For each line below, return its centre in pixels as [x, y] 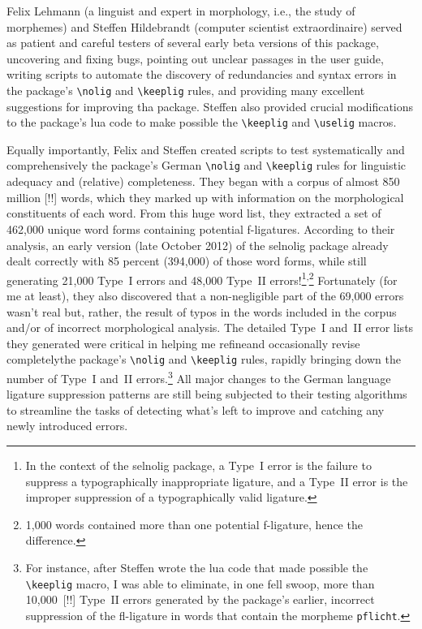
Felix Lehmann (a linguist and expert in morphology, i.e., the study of [181, 11]
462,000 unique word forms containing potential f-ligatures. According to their [201, 228]
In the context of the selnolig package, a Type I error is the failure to [198, 465]
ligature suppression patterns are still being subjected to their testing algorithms [207, 394]
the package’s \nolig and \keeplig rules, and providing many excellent [186, 90]
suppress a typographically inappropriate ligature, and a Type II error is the [217, 481]
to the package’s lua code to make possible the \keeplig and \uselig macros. [202, 122]
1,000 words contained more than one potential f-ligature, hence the [194, 524]
